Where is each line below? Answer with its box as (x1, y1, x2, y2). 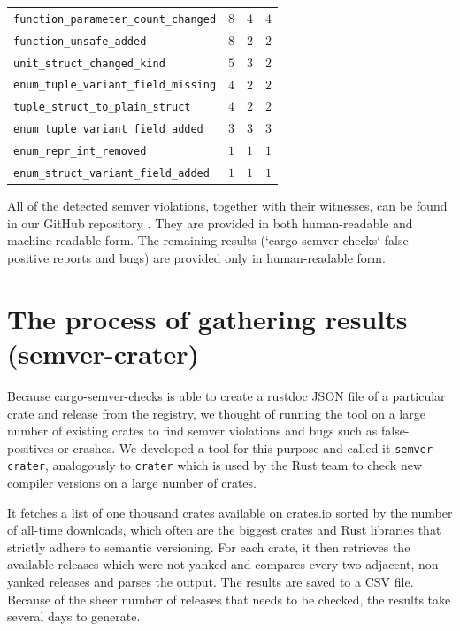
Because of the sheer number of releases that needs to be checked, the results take (7, 589, 451, 608)
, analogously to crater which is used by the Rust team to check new (44, 456, 423, 474)
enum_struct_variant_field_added (13, 167, 210, 181)
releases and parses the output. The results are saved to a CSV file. (49, 573, 414, 590)
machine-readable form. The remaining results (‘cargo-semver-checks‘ (7, 231, 381, 250)
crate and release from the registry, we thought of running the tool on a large (7, 404, 425, 422)
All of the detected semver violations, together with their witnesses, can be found (7, 196, 448, 215)
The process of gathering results (7, 300, 408, 336)
